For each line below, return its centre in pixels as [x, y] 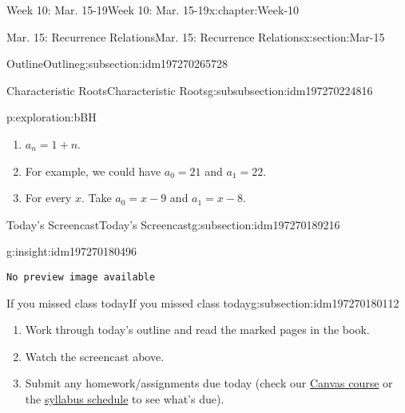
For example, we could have [93, 171]
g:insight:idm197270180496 [72, 251]
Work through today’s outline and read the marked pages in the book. [197, 330]
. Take [96, 198]
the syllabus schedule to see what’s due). [125, 398]
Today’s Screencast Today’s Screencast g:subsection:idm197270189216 [173, 224]
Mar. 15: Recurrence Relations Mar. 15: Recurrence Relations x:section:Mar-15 [196, 36]
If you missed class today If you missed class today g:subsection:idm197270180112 [203, 302]
